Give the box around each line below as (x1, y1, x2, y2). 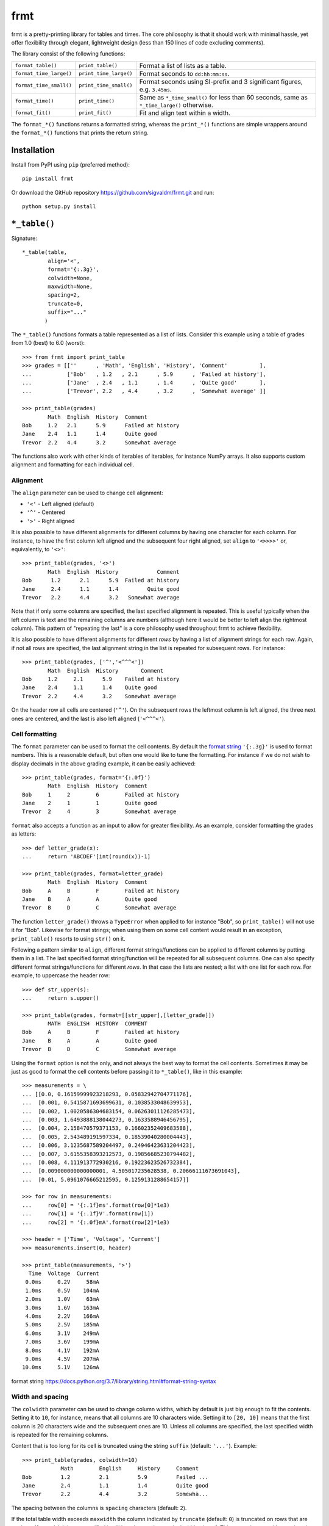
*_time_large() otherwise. (139, 101, 213, 109)
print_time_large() (78, 70, 133, 77)
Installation (11, 145, 55, 155)
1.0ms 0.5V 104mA (25, 1287, 100, 1294)
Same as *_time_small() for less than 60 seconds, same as (139, 93, 308, 101)
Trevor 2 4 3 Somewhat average (22, 808, 177, 815)
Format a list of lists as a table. (139, 61, 227, 70)
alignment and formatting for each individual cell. (11, 461, 135, 468)
